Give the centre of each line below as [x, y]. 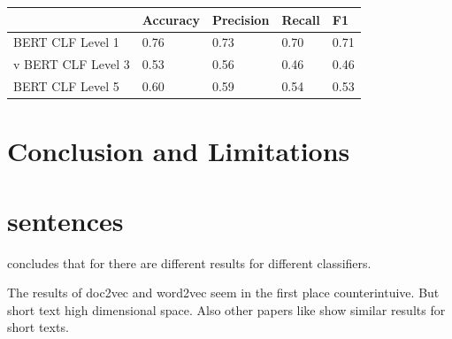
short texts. [38, 327]
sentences [65, 220]
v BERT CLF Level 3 [72, 64]
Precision [241, 19]
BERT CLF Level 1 [66, 42]
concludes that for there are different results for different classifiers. [189, 262]
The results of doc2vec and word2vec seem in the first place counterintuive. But [223, 293]
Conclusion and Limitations [179, 151]
